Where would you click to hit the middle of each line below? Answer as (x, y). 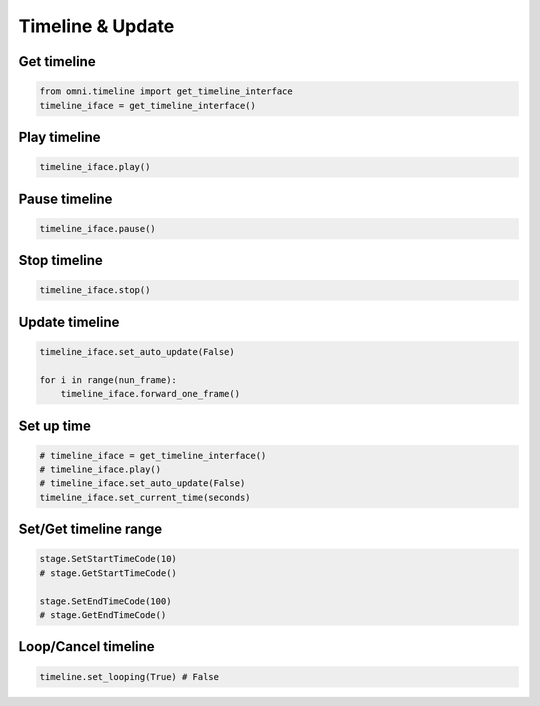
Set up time (55, 425)
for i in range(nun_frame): (108, 379)
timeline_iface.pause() (98, 228)
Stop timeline (61, 260)
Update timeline (69, 321)
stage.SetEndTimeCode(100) (105, 601)
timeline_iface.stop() (95, 290)
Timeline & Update (96, 26)
